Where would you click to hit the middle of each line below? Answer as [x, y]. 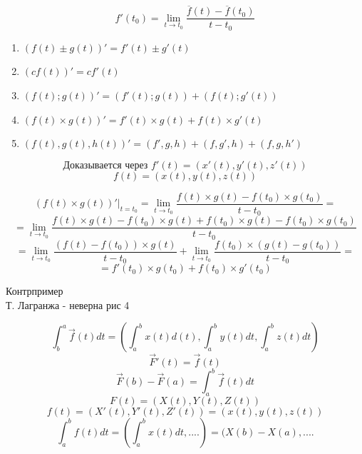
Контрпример [35, 291]
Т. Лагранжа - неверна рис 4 [68, 304]
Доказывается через [105, 165]
